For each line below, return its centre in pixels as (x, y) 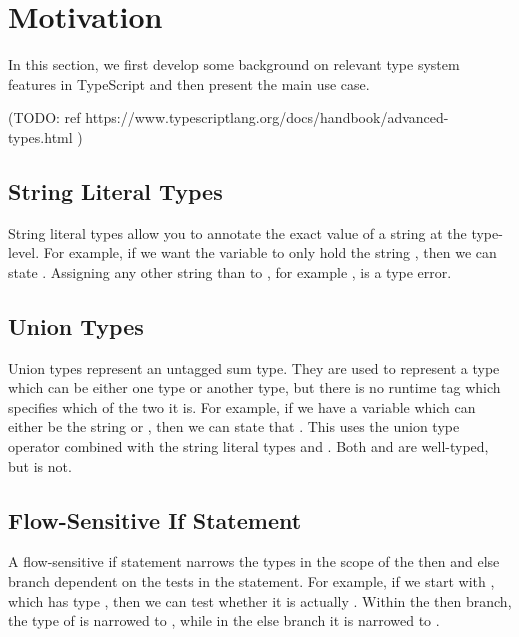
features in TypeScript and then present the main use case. (189, 83)
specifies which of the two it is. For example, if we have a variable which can (242, 406)
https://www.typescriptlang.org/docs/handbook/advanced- (267, 117)
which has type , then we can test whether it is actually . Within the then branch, (260, 600)
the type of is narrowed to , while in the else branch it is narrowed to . (224, 620)
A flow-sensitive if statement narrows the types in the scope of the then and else (254, 561)
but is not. (40, 465)
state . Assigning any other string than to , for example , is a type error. (230, 271)
